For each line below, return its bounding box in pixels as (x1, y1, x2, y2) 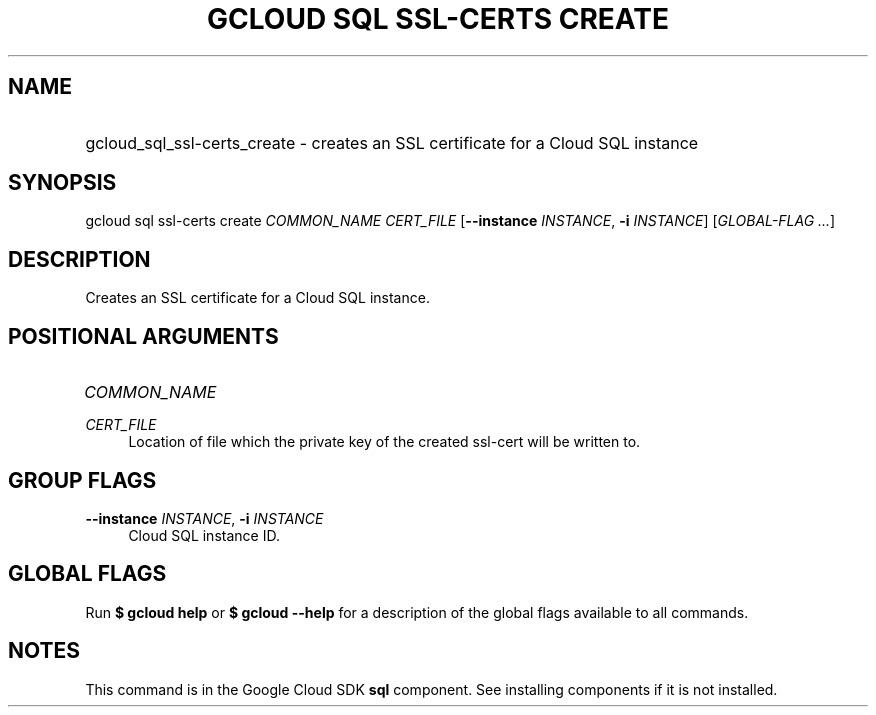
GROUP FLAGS (8, 467, 157, 493)
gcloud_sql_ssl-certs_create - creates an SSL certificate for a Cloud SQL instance (85, 132, 699, 153)
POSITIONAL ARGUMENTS (8, 323, 279, 349)
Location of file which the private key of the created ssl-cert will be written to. (128, 433, 641, 451)
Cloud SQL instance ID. (128, 526, 280, 544)
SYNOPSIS (8, 170, 117, 196)
